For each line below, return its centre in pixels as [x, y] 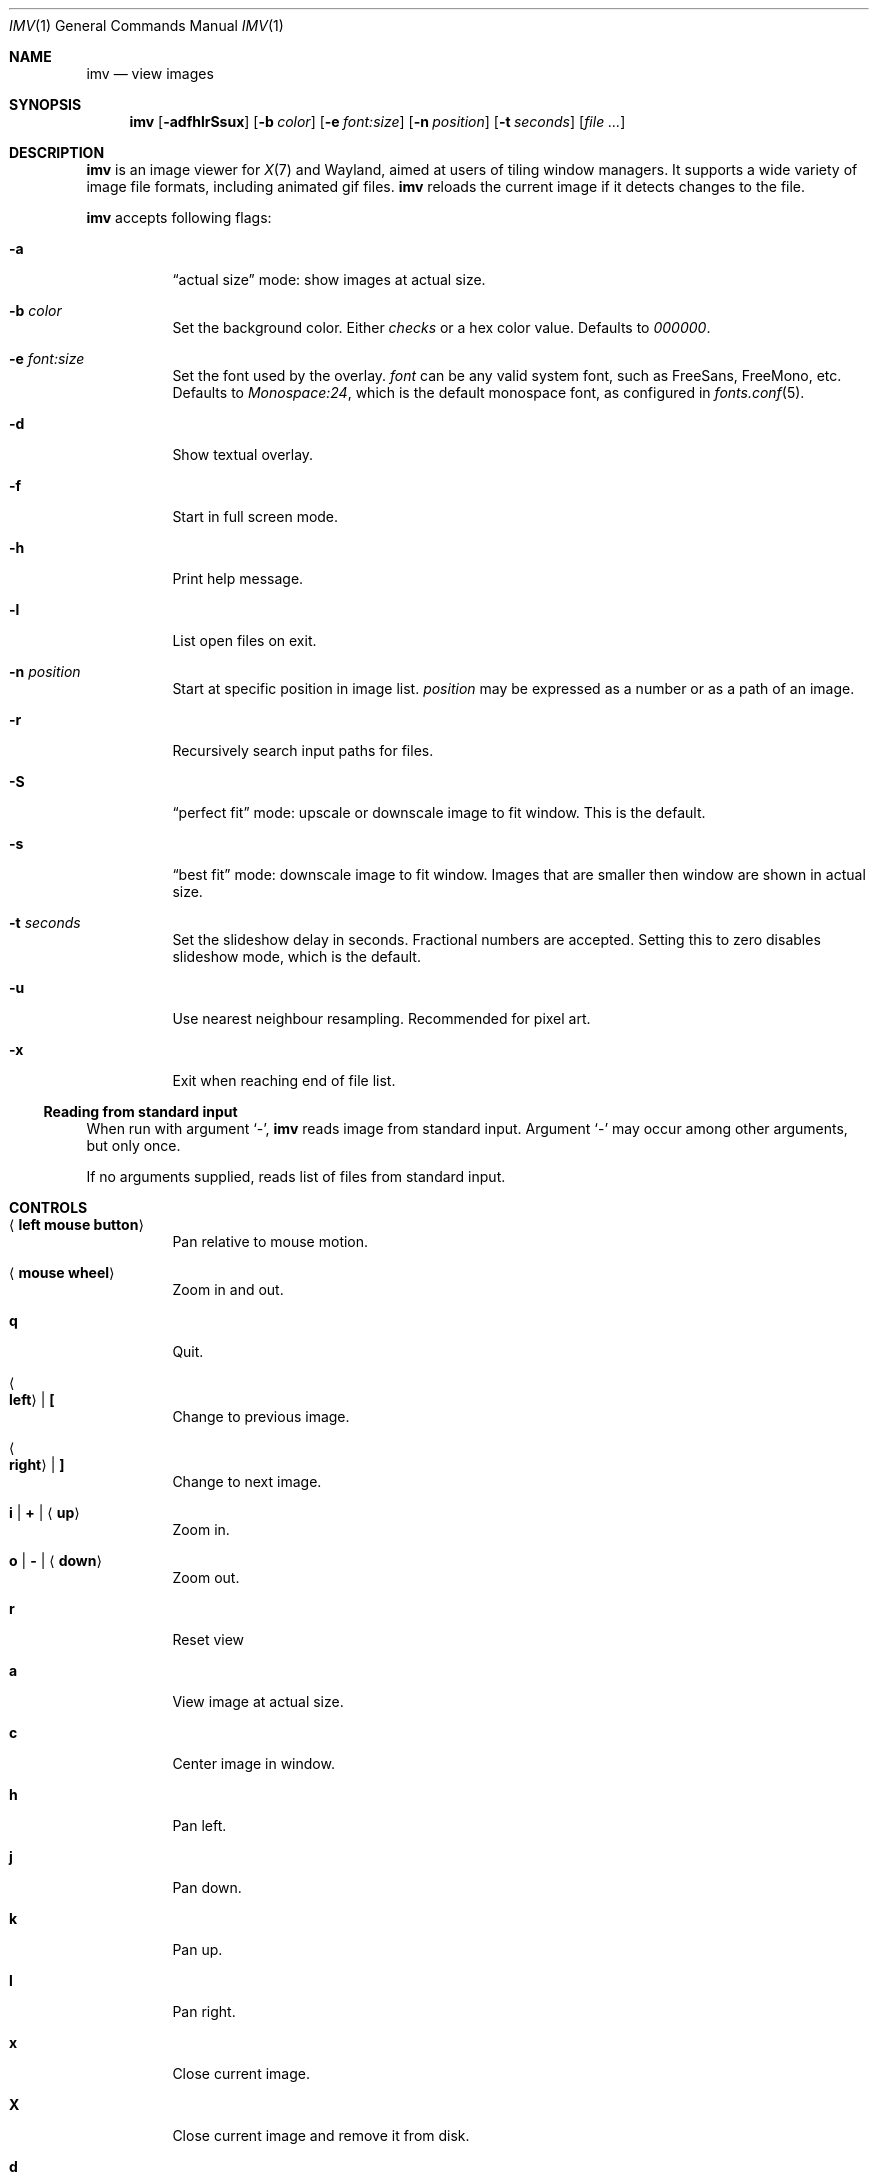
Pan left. [199, 1825]
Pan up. [197, 1949]
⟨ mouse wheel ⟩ [62, 1272]
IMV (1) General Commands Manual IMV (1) [146, 25]
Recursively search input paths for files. [303, 750]
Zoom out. [206, 1577]
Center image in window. [253, 1763]
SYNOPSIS [45, 104]
